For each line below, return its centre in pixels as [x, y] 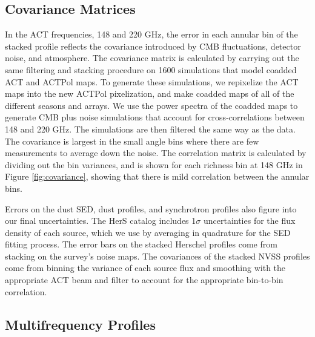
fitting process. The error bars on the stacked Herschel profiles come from [141, 244]
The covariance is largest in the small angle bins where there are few [132, 141]
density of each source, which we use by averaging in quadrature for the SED [148, 232]
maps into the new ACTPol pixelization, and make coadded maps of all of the [150, 93]
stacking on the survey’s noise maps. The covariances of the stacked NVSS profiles [157, 256]
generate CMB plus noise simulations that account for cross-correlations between [155, 117]
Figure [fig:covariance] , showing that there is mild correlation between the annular [157, 176]
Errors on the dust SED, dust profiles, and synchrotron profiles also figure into [151, 208]
